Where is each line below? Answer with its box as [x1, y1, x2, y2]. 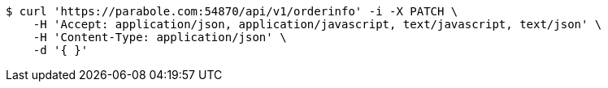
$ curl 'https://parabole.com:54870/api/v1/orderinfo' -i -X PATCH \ [6, 5, 458, 18]
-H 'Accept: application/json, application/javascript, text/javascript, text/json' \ [33, 18, 602, 31]
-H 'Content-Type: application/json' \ [33, 31, 287, 44]
